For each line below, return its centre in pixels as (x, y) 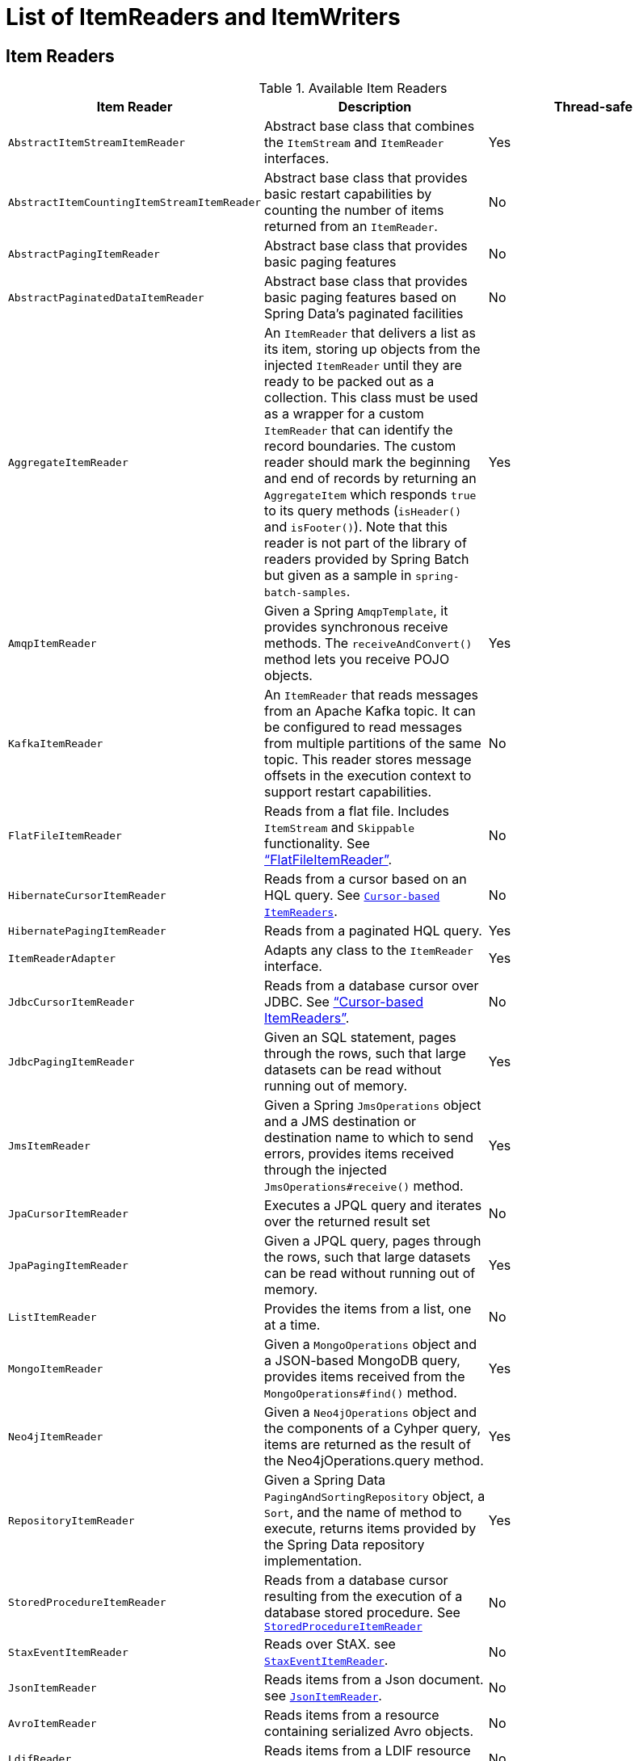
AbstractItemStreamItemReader (97, 142)
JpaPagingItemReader (68, 1265)
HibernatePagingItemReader (87, 931)
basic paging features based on (361, 298)
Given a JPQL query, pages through (373, 1241)
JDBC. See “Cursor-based (344, 1002)
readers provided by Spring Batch (367, 559)
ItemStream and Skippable (340, 828)
